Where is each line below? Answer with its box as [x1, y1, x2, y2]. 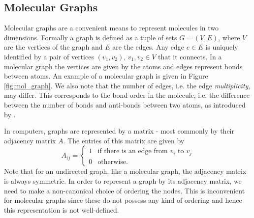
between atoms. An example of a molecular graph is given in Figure [4, 71, 208, 81]
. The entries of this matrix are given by [63, 135, 185, 145]
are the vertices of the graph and [4, 42, 103, 52]
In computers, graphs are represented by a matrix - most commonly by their [4, 126, 234, 136]
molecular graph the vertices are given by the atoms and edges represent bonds [4, 61, 243, 71]
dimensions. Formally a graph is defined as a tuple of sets [4, 32, 177, 42]
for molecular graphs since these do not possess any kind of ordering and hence [4, 195, 242, 205]
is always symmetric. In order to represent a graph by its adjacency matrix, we [4, 175, 242, 186]
